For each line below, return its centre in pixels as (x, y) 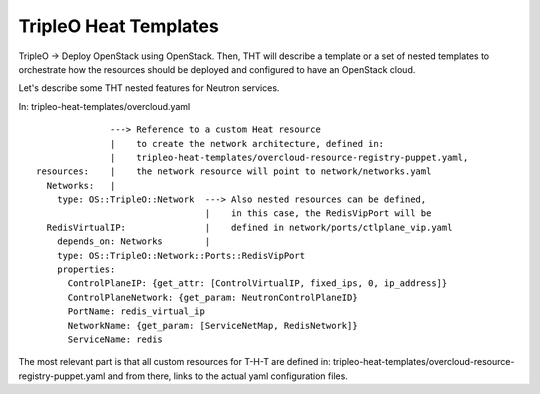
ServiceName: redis (115, 339)
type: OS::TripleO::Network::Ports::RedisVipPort (180, 255)
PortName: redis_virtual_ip (136, 311)
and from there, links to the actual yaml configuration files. (228, 376)
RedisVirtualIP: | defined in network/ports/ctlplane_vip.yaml (249, 227)
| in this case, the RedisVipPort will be (318, 213)
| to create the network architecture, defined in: (247, 143)
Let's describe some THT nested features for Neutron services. (149, 88)
